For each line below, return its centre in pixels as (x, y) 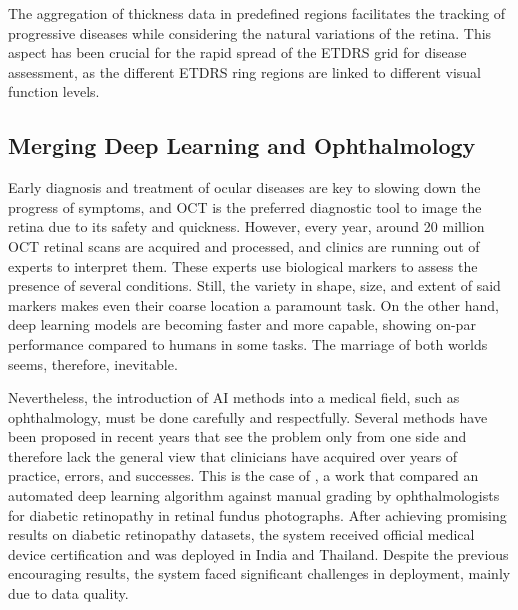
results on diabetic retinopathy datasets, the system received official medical (241, 534)
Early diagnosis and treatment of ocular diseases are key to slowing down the (244, 187)
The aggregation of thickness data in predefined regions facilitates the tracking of (257, 13)
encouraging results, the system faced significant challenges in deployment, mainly (259, 573)
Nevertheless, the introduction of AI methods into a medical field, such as (234, 397)
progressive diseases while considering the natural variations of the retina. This (250, 32)
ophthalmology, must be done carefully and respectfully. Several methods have (248, 416)
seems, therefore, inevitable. (93, 363)
